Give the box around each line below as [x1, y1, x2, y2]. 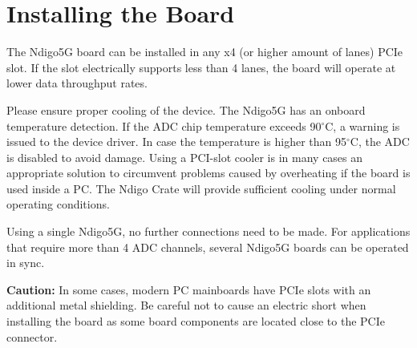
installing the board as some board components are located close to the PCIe [6, 313, 385, 330]
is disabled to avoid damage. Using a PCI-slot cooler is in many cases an [6, 148, 363, 165]
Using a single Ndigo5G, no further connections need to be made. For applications [6, 223, 411, 240]
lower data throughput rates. [6, 75, 148, 91]
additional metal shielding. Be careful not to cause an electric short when [6, 297, 366, 314]
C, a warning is [325, 117, 400, 134]
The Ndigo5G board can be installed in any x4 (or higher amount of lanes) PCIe [6, 43, 403, 60]
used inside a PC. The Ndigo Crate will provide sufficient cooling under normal [6, 180, 396, 196]
